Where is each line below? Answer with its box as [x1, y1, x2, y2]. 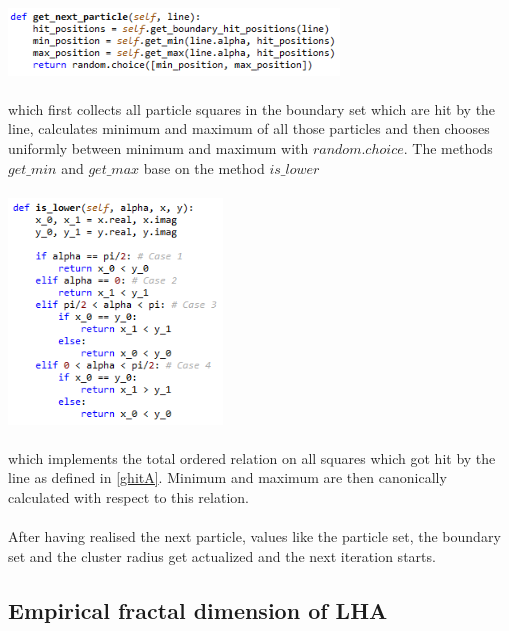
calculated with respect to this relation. [8, 486, 249, 507]
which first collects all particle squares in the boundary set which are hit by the [8, 98, 496, 119]
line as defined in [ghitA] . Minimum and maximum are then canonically [8, 467, 447, 488]
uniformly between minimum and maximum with [8, 138, 309, 158]
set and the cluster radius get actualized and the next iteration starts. [8, 545, 436, 566]
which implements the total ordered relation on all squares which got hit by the [8, 447, 496, 468]
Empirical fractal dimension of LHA [8, 594, 388, 625]
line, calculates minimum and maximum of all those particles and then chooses [8, 118, 490, 139]
